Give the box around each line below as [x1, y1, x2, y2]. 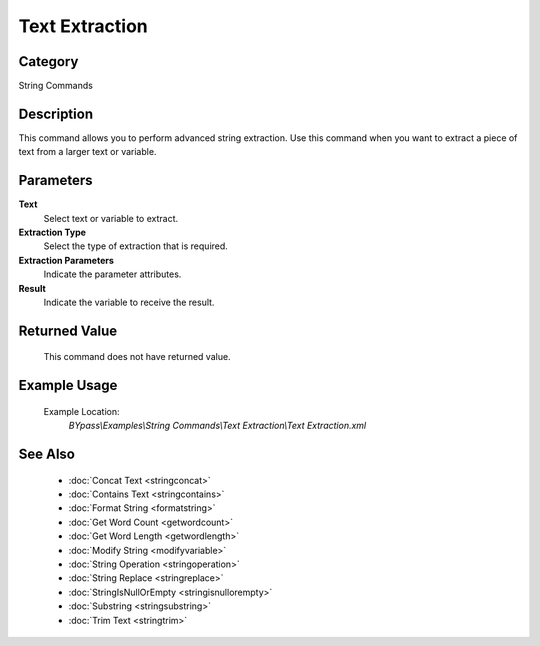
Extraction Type [18, 226, 87, 239]
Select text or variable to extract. [43, 212, 179, 224]
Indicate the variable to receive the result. [43, 296, 215, 308]
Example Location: [43, 405, 120, 417]
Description [18, 105, 94, 122]
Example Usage [18, 377, 118, 394]
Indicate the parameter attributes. [43, 268, 182, 280]
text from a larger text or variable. [18, 146, 157, 158]
